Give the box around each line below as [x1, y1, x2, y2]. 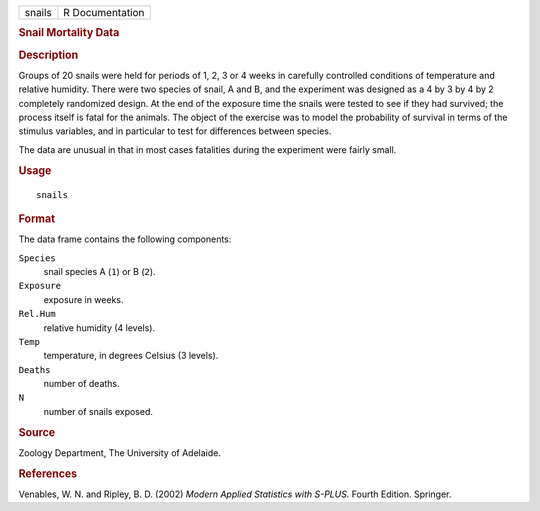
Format [18, 211, 55, 225]
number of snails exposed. [43, 405, 154, 417]
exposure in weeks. [43, 293, 124, 305]
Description [18, 48, 79, 62]
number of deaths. [43, 378, 120, 390]
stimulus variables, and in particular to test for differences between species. [18, 125, 332, 137]
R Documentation [63, 6, 145, 19]
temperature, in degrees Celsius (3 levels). [43, 350, 219, 362]
